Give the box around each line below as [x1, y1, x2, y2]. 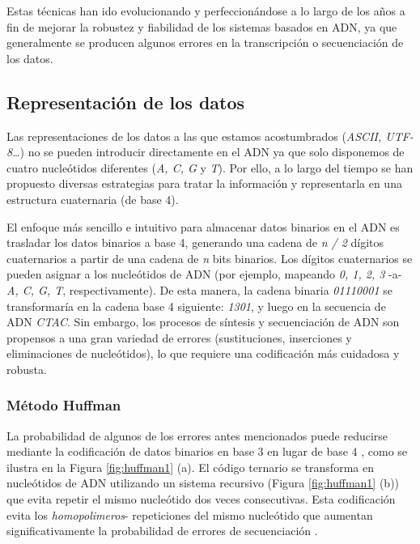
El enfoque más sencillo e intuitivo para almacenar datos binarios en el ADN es [6, 218, 400, 235]
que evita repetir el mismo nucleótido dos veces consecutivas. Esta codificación [6, 491, 396, 508]
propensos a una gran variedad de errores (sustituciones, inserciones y [6, 329, 352, 346]
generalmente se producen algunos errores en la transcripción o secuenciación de [6, 34, 404, 51]
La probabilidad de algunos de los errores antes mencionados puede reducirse [6, 427, 388, 444]
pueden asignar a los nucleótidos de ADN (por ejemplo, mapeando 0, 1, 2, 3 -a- [6, 266, 402, 283]
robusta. [6, 360, 47, 377]
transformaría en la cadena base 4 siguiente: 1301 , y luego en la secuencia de [6, 297, 386, 314]
